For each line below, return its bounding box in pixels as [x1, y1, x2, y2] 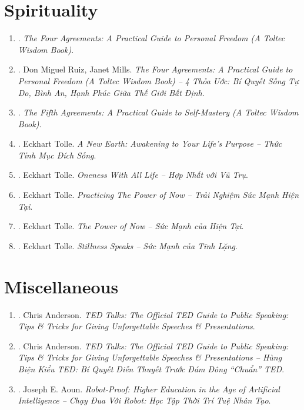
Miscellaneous [4, 274, 119, 298]
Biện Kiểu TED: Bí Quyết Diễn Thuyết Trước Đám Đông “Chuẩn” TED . [18, 362, 285, 375]
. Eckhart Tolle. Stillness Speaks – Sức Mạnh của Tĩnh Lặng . [18, 239, 238, 252]
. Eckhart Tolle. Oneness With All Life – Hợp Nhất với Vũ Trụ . [18, 168, 248, 181]
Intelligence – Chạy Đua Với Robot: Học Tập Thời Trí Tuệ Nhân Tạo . [18, 394, 271, 406]
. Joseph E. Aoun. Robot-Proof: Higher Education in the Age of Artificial [18, 382, 280, 395]
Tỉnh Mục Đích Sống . [18, 148, 96, 161]
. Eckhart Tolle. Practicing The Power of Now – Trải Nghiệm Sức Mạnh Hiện [18, 189, 299, 201]
